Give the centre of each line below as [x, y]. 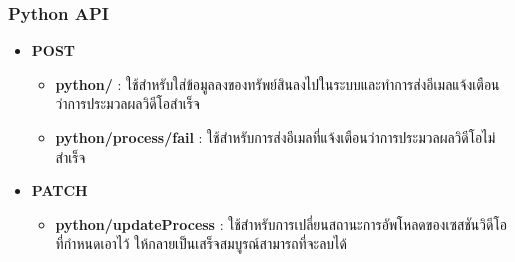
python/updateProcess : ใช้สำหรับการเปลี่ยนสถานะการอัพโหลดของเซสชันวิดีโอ [281, 223]
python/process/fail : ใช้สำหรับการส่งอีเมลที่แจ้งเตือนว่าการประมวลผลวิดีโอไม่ [275, 137]
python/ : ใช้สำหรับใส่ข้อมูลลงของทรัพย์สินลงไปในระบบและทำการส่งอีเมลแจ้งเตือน [277, 83]
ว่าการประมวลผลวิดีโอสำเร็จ [127, 103]
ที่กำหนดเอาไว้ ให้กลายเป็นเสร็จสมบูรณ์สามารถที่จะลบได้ [201, 243]
